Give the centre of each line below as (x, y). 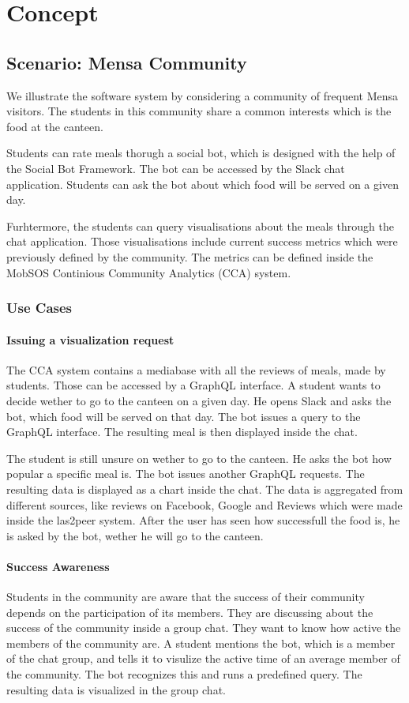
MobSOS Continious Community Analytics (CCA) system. (149, 272)
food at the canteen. (55, 126)
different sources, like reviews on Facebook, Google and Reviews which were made (204, 504)
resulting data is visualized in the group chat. (116, 689)
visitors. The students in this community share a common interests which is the (199, 111)
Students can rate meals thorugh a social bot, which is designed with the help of (201, 153)
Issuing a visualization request (90, 339)
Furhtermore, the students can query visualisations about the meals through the (200, 226)
